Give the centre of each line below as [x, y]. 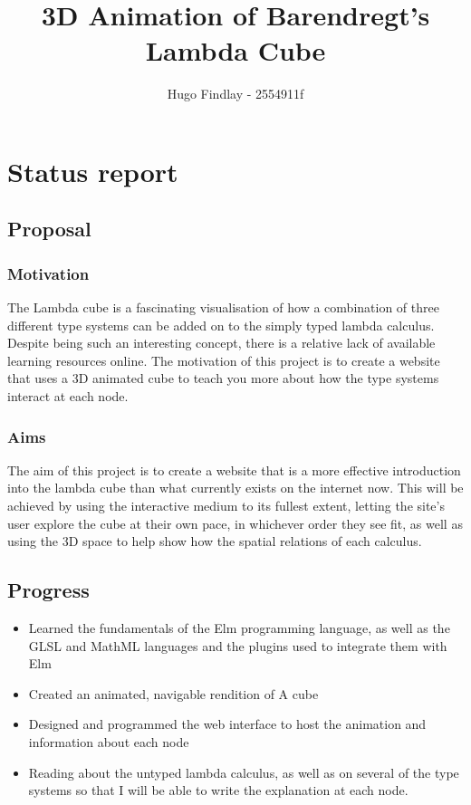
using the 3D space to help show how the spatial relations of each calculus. [215, 541]
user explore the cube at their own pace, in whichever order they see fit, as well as [235, 523]
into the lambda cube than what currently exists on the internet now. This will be [235, 488]
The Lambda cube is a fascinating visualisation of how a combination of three [223, 307]
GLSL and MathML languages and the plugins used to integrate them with [238, 645]
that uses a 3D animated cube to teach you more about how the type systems [223, 378]
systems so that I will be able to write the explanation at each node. [218, 790]
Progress [48, 590]
